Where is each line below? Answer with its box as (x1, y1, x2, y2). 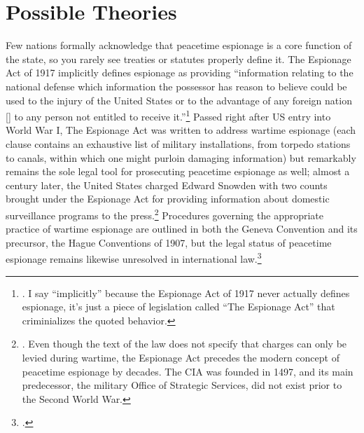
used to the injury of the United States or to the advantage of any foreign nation (6, 92, 352, 107)
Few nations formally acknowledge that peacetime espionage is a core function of (6, 38, 352, 53)
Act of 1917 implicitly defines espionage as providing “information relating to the (6, 65, 353, 80)
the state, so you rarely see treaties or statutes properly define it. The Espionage (6, 51, 351, 66)
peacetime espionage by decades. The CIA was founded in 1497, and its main (22, 364, 353, 378)
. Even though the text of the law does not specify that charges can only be (22, 336, 347, 351)
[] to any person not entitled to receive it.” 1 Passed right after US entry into (6, 107, 331, 123)
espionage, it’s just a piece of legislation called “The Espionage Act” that (22, 299, 335, 314)
